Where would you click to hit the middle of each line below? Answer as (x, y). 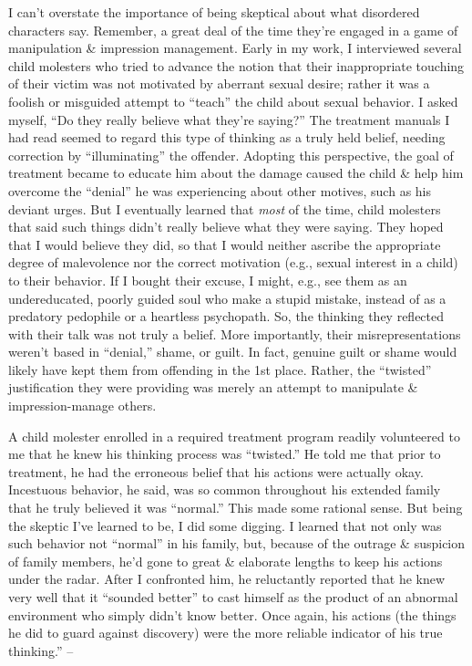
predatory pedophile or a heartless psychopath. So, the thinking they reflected (226, 316)
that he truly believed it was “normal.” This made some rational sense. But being (236, 508)
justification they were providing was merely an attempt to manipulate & (213, 387)
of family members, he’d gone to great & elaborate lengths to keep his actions (226, 561)
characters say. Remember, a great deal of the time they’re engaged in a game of (233, 30)
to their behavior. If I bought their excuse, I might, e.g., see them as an (208, 280)
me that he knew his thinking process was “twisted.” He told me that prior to (225, 454)
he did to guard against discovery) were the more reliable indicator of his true (226, 633)
